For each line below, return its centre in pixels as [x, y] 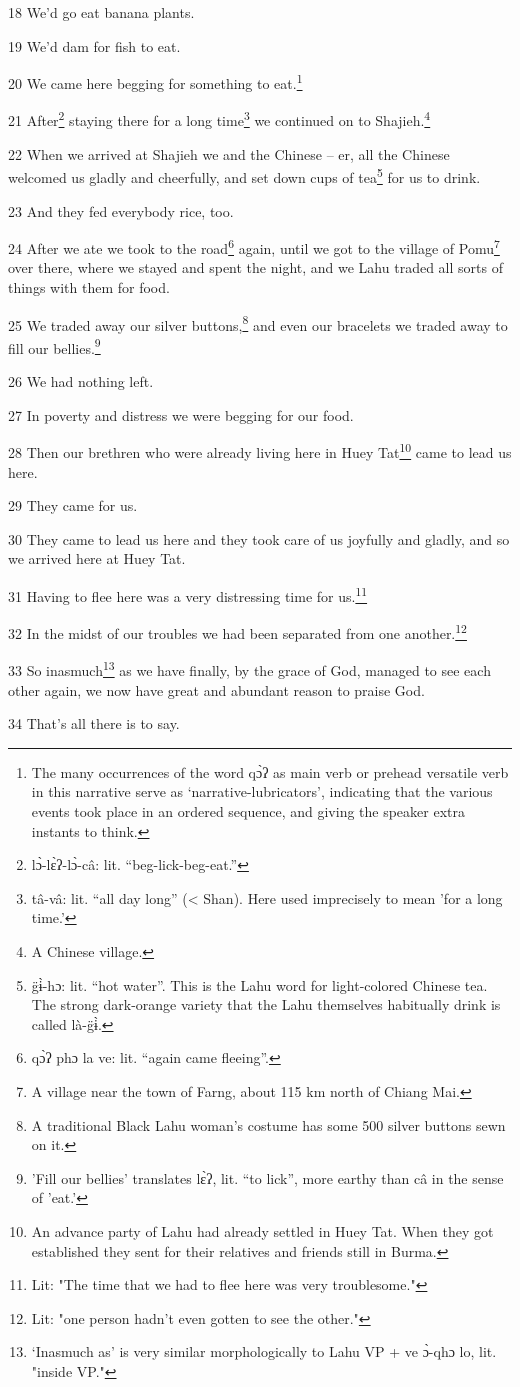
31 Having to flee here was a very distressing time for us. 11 [188, 594]
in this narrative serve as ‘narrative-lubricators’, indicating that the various [262, 791]
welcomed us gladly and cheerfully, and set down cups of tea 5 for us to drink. [244, 175]
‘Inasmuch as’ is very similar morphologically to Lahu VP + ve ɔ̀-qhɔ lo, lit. [264, 1351]
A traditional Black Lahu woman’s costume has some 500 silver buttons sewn [268, 1124]
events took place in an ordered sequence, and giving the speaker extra [248, 811]
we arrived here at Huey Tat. [97, 558]
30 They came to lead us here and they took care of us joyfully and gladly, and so [259, 538]
